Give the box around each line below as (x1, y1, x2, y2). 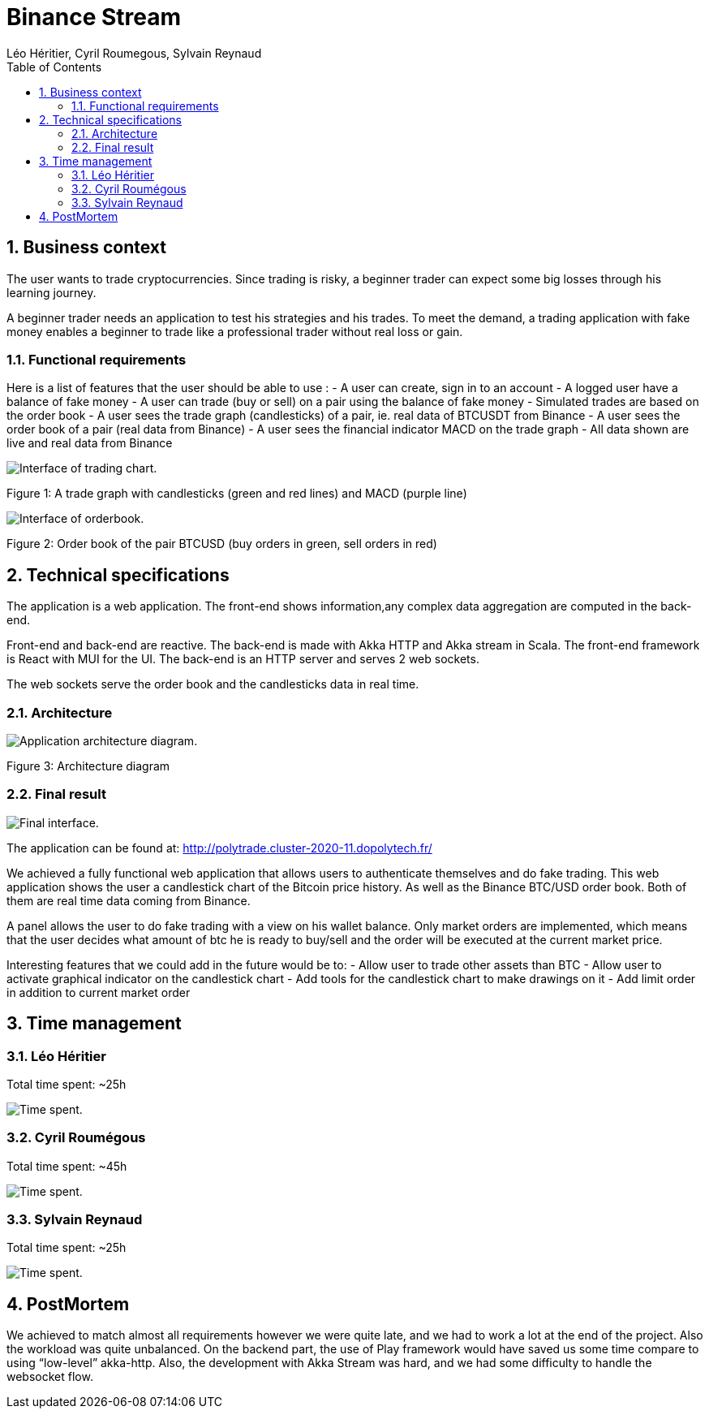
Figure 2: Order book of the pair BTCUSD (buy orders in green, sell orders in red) (6, 537, 437, 551)
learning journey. (6, 285, 97, 300)
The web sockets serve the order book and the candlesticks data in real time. (6, 677, 419, 692)
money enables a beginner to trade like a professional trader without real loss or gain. (6, 324, 463, 339)
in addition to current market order (6, 985, 191, 999)
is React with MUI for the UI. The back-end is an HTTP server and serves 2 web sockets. (6, 652, 479, 667)
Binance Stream (6, 3, 182, 31)
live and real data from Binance (6, 436, 173, 451)
